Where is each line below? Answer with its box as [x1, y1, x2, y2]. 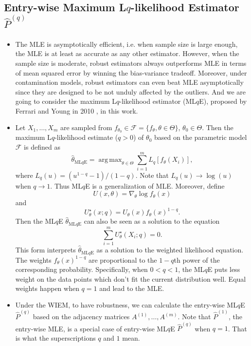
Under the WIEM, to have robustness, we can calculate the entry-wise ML [15, 299, 237, 309]
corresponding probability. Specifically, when [15, 264, 148, 274]
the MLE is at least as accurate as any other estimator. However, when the [15, 48, 239, 58]
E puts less [207, 264, 240, 274]
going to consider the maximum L [15, 96, 116, 106]
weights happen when [15, 283, 79, 293]
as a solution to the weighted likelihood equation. [96, 245, 244, 255]
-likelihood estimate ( [54, 132, 118, 142]
